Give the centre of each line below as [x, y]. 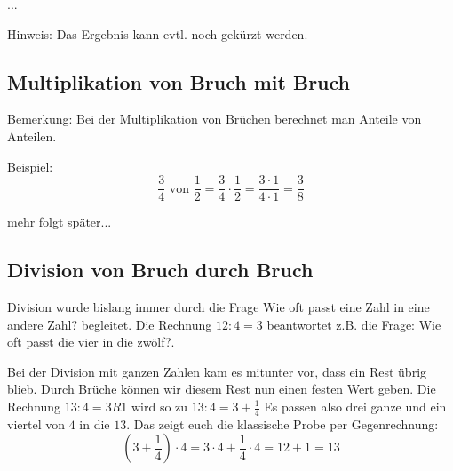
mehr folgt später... [60, 222]
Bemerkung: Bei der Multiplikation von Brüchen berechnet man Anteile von [215, 119]
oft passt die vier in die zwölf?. [91, 342]
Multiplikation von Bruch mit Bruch [179, 81]
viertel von [36, 423]
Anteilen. [32, 136]
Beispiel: [30, 166]
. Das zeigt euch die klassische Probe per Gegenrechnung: [282, 423]
